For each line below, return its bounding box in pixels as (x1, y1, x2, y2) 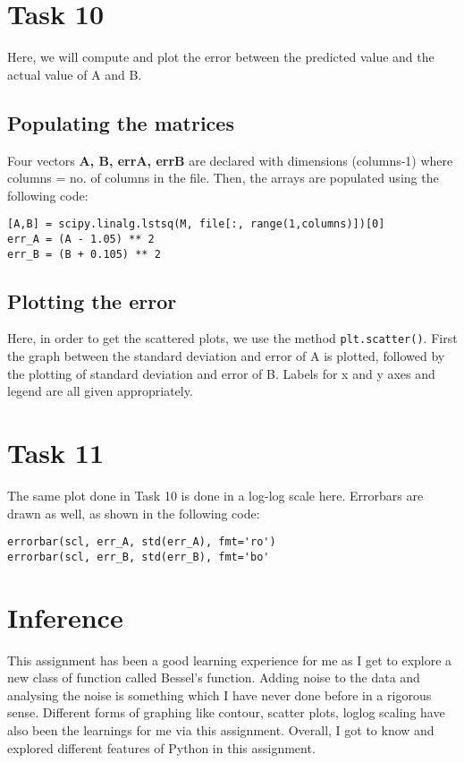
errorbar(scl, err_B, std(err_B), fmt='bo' (7, 550, 270, 563)
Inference (7, 598, 123, 635)
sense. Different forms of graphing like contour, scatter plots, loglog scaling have (7, 703, 445, 722)
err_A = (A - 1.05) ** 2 (7, 232, 155, 245)
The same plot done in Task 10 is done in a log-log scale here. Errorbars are (7, 486, 424, 505)
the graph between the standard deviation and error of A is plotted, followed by (7, 347, 445, 365)
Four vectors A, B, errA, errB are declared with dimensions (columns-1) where (7, 150, 453, 169)
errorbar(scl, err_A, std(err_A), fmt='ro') (7, 536, 276, 549)
